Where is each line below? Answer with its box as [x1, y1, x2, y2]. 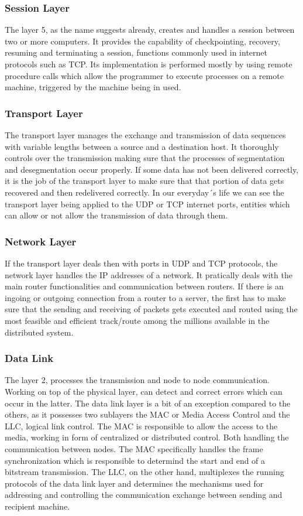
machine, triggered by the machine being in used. [5, 81, 181, 93]
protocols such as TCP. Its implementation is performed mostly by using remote [5, 58, 292, 70]
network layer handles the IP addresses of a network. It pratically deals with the [5, 268, 292, 281]
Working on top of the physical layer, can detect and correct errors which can [5, 385, 283, 397]
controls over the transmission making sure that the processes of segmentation [5, 152, 285, 164]
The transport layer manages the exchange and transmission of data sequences [5, 129, 286, 141]
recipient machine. [5, 500, 70, 512]
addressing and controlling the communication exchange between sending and [5, 488, 283, 501]
